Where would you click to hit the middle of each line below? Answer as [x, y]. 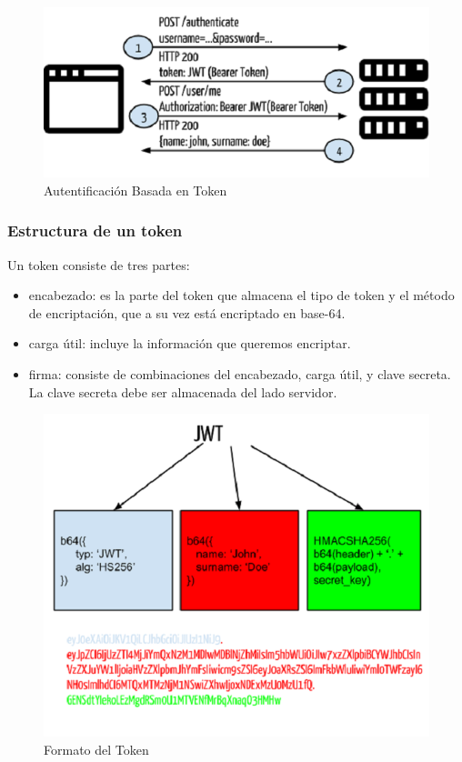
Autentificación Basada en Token [136, 190]
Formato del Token [96, 749]
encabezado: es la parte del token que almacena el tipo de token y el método [241, 295]
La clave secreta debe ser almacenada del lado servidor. [183, 391]
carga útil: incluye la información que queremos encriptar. [190, 343]
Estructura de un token [95, 231]
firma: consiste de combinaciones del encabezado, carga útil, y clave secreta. [240, 374]
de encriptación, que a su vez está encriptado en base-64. [187, 312]
